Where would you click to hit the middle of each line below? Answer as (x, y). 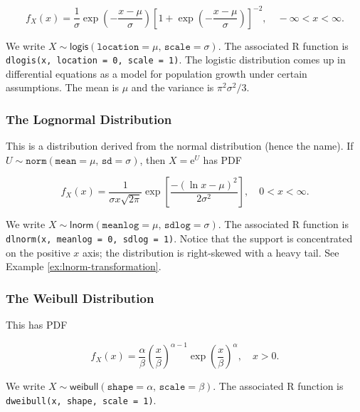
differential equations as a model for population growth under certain (157, 73)
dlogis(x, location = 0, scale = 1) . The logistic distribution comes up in (176, 60)
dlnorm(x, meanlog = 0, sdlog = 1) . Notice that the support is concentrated (179, 238)
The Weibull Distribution (80, 298)
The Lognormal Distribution (89, 119)
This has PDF (37, 324)
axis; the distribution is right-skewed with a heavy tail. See (211, 252)
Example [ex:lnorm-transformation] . (84, 266)
